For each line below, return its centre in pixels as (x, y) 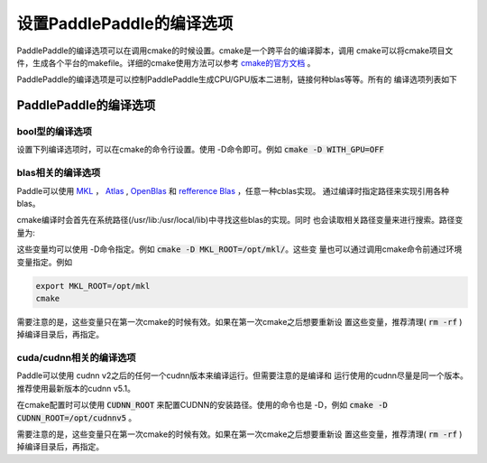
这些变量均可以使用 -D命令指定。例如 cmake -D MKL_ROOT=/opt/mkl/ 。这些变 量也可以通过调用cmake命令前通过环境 (239, 249)
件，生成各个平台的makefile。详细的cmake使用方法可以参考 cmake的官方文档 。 (166, 62)
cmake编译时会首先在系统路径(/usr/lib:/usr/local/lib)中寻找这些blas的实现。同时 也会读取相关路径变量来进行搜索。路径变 (240, 220)
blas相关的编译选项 (59, 173)
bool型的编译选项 (54, 132)
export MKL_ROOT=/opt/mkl (93, 286)
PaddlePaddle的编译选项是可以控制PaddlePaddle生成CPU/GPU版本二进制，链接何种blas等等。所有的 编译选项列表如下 (237, 79)
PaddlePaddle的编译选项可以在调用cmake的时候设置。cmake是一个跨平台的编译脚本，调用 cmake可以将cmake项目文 (235, 51)
